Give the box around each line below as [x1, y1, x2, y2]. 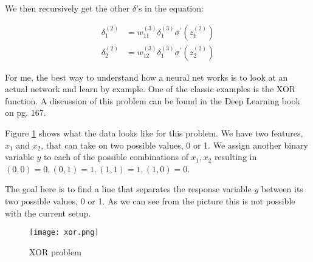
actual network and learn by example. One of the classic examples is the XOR [5, 82, 296, 95]
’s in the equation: [136, 2, 204, 14]
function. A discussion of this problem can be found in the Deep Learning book [5, 94, 300, 107]
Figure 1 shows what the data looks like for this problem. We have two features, [5, 127, 303, 139]
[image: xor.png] [29, 228, 99, 237]
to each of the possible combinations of [44, 150, 188, 163]
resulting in [214, 150, 257, 163]
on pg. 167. [5, 106, 46, 119]
